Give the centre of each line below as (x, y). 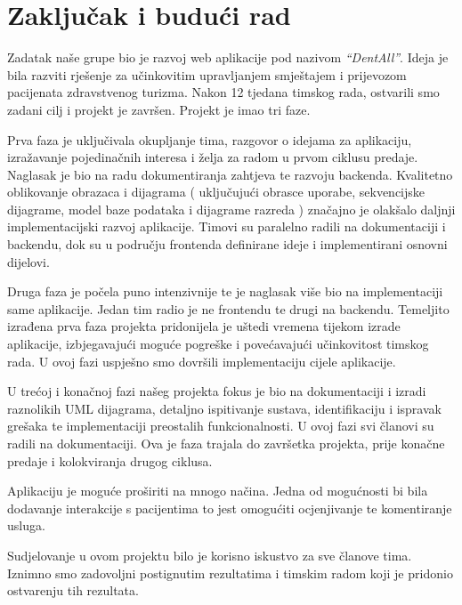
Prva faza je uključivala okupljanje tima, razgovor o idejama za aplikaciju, (210, 139)
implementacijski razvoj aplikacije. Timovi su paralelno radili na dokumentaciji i (227, 226)
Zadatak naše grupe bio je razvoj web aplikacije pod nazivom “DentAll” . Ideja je (228, 57)
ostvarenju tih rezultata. (73, 590)
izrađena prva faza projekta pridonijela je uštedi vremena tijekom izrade (204, 326)
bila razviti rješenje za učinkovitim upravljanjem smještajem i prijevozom (207, 74)
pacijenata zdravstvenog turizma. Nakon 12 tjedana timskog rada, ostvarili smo (223, 92)
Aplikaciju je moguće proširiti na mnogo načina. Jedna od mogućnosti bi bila (218, 491)
